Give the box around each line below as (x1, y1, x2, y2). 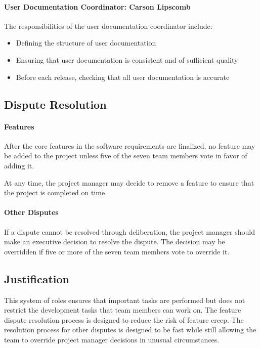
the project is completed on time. (4, 187, 107, 198)
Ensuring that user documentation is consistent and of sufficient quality (16, 54, 238, 65)
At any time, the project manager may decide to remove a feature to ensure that (4, 177, 254, 188)
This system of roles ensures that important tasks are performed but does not (4, 294, 245, 305)
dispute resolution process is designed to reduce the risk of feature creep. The (4, 314, 244, 325)
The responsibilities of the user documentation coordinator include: (4, 20, 212, 31)
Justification (4, 271, 69, 286)
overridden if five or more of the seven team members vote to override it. (4, 246, 230, 256)
